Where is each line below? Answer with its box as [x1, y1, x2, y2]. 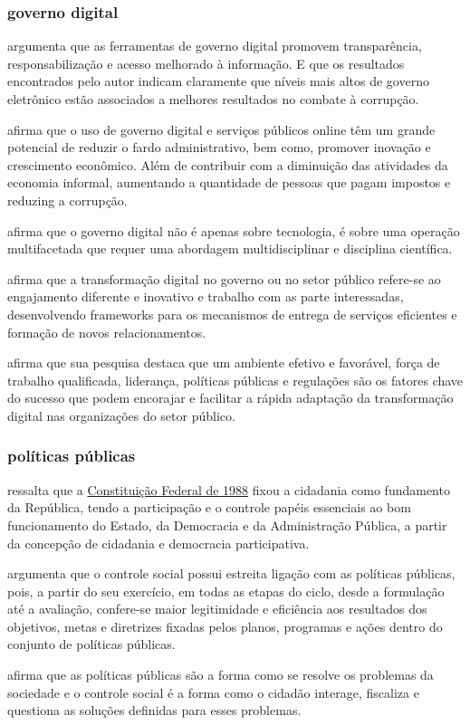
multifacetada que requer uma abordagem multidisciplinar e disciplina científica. [7, 239, 453, 258]
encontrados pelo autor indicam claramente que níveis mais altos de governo [7, 72, 429, 91]
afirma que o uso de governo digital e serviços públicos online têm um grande [7, 119, 436, 138]
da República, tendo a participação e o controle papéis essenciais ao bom [7, 498, 411, 517]
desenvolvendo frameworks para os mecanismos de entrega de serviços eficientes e [7, 304, 457, 323]
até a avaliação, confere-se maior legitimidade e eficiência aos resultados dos [7, 599, 427, 618]
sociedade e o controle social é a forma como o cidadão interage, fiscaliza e [7, 682, 419, 701]
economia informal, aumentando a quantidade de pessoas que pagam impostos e [7, 173, 451, 192]
